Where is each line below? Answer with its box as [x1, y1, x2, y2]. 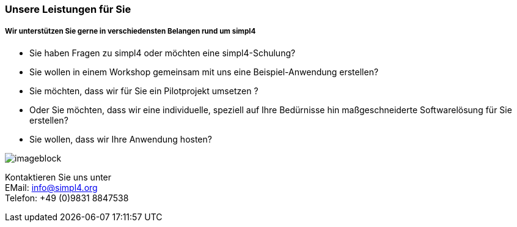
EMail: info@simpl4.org [5, 182, 98, 193]
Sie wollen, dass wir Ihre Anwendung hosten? [29, 133, 212, 144]
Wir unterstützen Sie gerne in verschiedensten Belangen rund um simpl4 [5, 27, 256, 36]
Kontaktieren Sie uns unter [5, 171, 112, 182]
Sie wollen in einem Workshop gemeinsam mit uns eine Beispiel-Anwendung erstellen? [29, 66, 379, 77]
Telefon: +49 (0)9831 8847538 [5, 192, 129, 203]
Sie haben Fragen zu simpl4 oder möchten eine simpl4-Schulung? [29, 47, 296, 58]
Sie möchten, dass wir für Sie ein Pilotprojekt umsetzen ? [29, 85, 258, 96]
